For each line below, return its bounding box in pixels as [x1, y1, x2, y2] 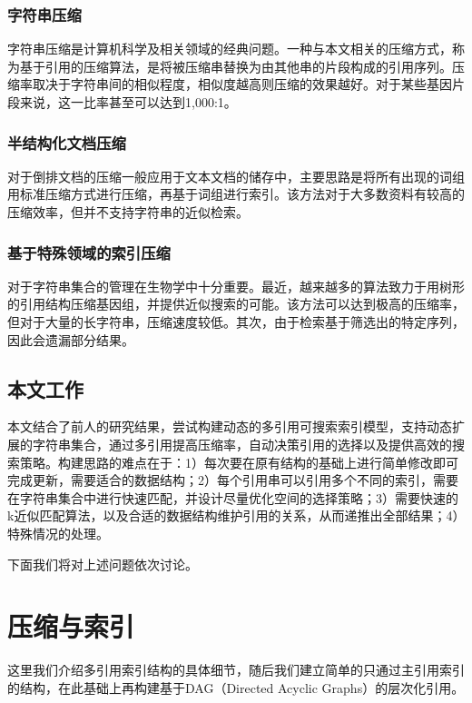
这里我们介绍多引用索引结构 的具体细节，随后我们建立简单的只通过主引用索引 [7, 660, 465, 679]
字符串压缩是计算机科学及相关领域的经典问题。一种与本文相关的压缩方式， [7, 39, 452, 58]
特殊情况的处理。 [7, 523, 109, 542]
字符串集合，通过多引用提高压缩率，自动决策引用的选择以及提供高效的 [32, 434, 452, 453]
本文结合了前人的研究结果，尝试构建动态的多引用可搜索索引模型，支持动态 [7, 417, 452, 436]
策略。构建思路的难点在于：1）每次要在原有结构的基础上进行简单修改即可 [19, 452, 458, 471]
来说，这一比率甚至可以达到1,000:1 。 [19, 93, 237, 111]
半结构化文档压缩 [7, 131, 126, 153]
